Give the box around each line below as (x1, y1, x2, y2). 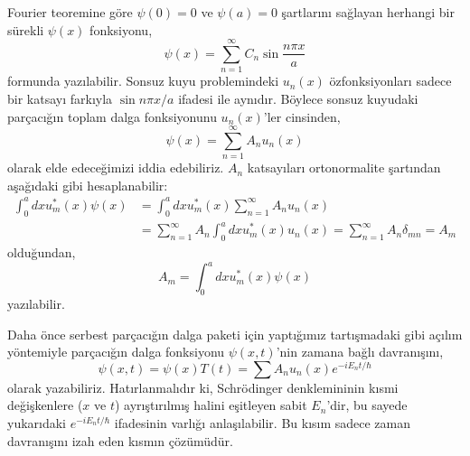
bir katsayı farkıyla (7, 88, 113, 107)
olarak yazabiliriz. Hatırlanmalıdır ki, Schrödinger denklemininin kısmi (7, 377, 399, 396)
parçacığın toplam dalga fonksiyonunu (7, 107, 217, 126)
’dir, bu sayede (326, 396, 408, 414)
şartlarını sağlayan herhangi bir (281, 3, 455, 21)
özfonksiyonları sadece (329, 71, 452, 90)
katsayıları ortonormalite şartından (247, 158, 441, 177)
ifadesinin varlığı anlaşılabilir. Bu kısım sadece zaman (114, 414, 411, 432)
